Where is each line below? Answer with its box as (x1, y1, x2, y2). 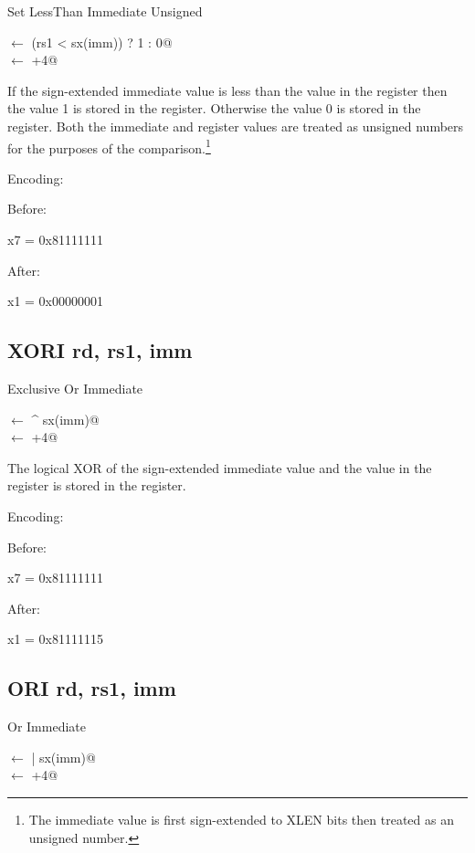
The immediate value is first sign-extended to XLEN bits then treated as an (28, 809, 454, 828)
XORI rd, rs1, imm (7, 336, 193, 364)
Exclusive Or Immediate (7, 378, 143, 397)
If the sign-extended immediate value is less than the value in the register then (7, 80, 448, 100)
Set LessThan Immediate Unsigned (7, 2, 203, 20)
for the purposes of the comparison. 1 (7, 135, 211, 157)
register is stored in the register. (7, 476, 186, 495)
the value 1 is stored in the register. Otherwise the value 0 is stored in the (7, 99, 421, 118)
